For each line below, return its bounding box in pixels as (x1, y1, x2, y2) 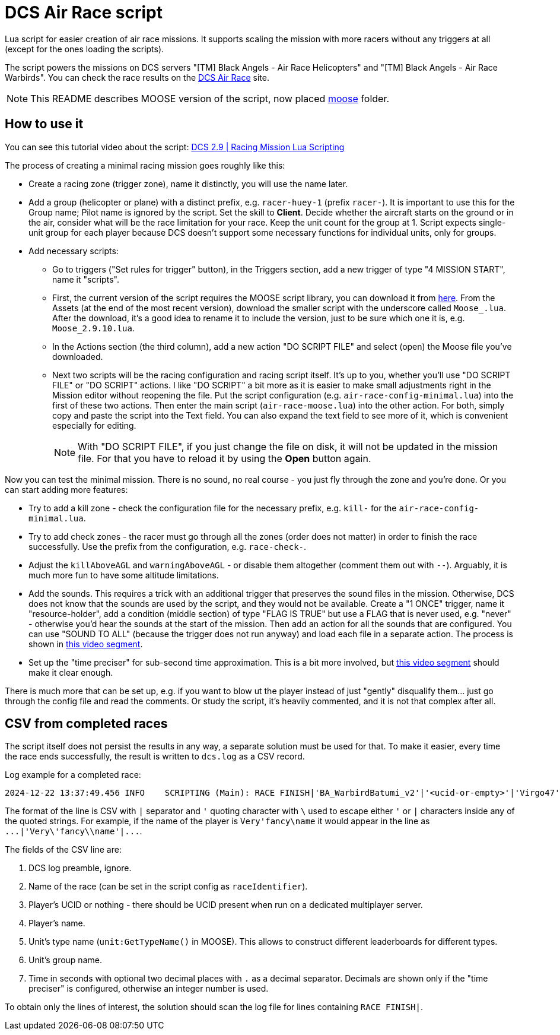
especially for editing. (52, 420, 136, 431)
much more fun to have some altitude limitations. (28, 569, 219, 580)
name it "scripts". (52, 274, 119, 284)
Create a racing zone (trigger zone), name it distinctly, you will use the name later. (28, 178, 348, 189)
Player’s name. (28, 918, 85, 929)
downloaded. (52, 351, 103, 362)
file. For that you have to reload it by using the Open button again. (78, 452, 371, 464)
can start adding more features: (5, 484, 128, 495)
